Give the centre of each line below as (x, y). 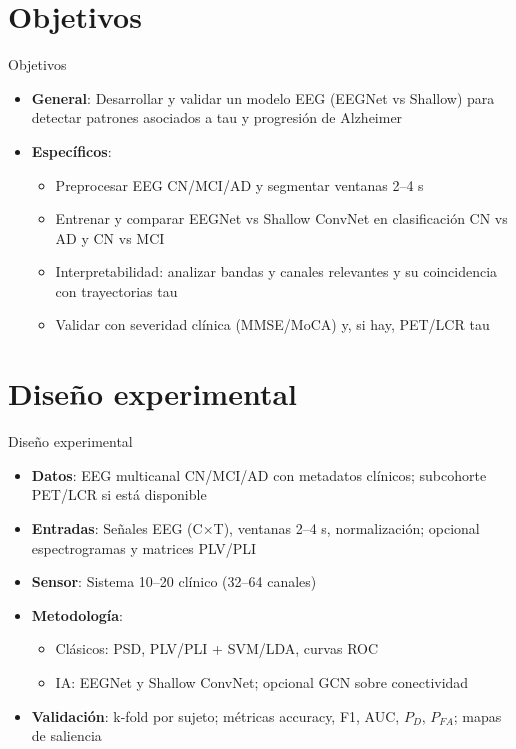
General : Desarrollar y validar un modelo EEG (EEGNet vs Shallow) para (263, 97)
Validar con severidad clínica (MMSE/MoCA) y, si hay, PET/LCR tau (272, 324)
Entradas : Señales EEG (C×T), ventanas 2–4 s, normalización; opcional (255, 527)
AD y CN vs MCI (110, 237)
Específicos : (71, 150)
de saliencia (66, 735)
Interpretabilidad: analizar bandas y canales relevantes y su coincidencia (276, 271)
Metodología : (77, 614)
